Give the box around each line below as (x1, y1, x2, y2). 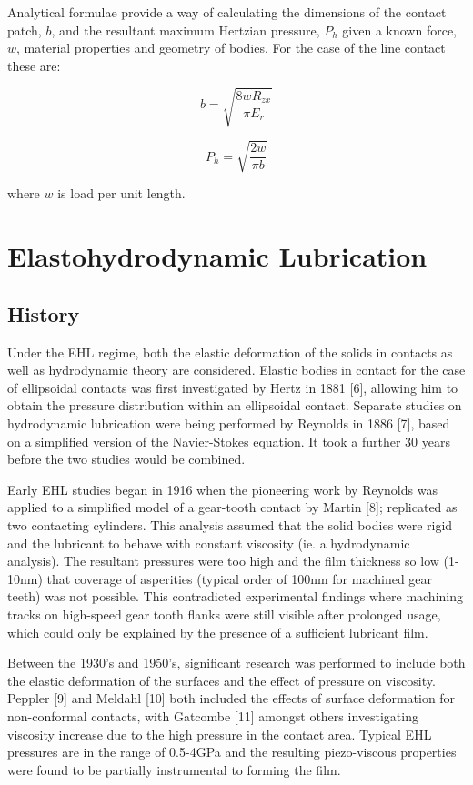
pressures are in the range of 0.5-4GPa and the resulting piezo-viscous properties (7, 742, 457, 761)
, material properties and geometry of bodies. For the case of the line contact (16, 38, 446, 57)
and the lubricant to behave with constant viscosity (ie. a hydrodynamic (7, 533, 410, 552)
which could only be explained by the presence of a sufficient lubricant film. (7, 622, 428, 641)
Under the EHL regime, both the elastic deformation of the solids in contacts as (7, 342, 453, 361)
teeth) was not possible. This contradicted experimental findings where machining (7, 587, 464, 606)
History (7, 299, 80, 327)
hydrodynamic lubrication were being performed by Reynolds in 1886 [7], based (7, 414, 450, 433)
